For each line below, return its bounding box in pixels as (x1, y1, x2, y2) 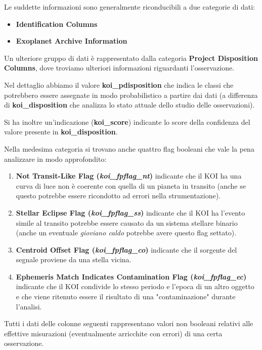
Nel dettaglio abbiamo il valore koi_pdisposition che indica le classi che (4, 79, 234, 90)
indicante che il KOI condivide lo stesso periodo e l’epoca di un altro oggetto (16, 281, 254, 292)
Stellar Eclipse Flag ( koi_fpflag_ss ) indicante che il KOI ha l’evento (16, 207, 245, 218)
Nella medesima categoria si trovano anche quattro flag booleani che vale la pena (4, 143, 254, 154)
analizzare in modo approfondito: (4, 153, 107, 164)
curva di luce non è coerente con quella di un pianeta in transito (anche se (16, 180, 246, 191)
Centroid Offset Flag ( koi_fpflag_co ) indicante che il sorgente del (16, 244, 237, 255)
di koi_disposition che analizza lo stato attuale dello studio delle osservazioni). (4, 99, 255, 110)
